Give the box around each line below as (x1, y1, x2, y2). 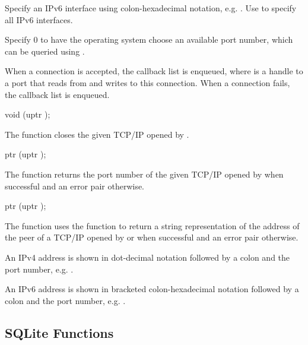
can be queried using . (5, 45, 85, 57)
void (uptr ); (5, 108, 50, 121)
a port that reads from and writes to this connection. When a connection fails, (5, 76, 290, 88)
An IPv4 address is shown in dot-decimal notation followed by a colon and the (5, 251, 290, 263)
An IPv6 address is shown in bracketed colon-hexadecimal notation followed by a (5, 283, 299, 295)
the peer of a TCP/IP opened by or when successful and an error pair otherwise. (5, 231, 299, 243)
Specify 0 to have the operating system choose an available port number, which (5, 33, 293, 46)
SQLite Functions (5, 323, 114, 341)
